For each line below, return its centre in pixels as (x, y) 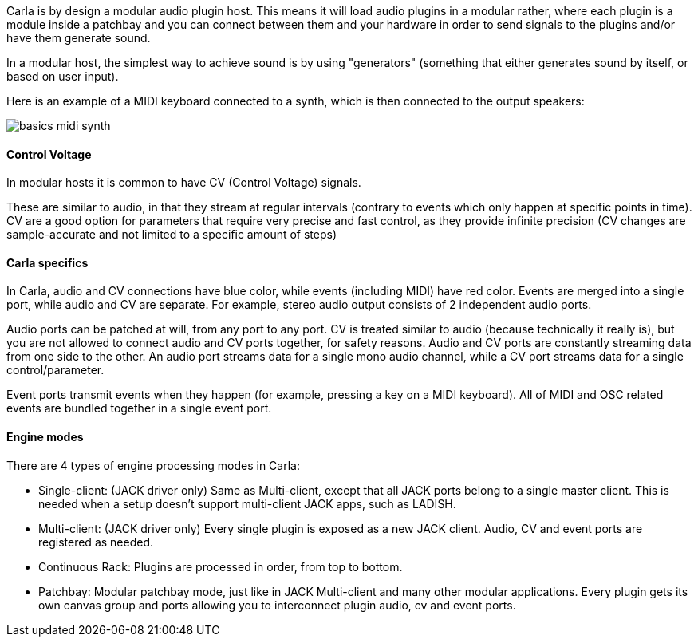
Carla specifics (47, 262)
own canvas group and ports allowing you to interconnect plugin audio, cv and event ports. (277, 605)
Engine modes (45, 437)
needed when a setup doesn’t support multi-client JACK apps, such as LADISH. (247, 503)
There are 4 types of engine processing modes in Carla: (153, 465)
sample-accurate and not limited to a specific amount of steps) (172, 235)
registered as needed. (96, 542)
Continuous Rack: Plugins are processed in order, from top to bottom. (221, 566)
